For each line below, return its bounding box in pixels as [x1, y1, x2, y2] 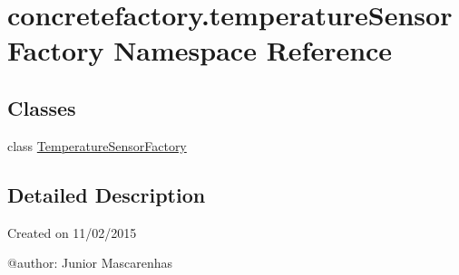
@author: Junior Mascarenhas [7, 253, 173, 272]
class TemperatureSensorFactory [7, 136, 187, 155]
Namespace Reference [113, 32, 393, 69]
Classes [7, 93, 76, 121]
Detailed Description [7, 180, 206, 208]
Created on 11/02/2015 [7, 223, 137, 242]
